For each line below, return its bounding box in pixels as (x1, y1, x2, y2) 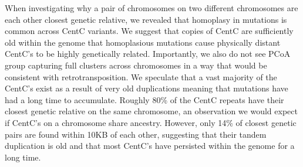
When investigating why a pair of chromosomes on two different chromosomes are (5, 2, 298, 13)
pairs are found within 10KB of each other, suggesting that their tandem (5, 128, 267, 140)
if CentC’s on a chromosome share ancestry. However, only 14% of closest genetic (5, 116, 297, 128)
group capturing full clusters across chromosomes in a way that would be (5, 59, 267, 71)
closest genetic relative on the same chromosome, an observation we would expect (5, 105, 298, 117)
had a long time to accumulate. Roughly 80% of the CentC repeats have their (5, 93, 284, 105)
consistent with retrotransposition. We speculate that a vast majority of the (5, 70, 277, 83)
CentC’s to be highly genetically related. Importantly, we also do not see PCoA (5, 47, 291, 60)
